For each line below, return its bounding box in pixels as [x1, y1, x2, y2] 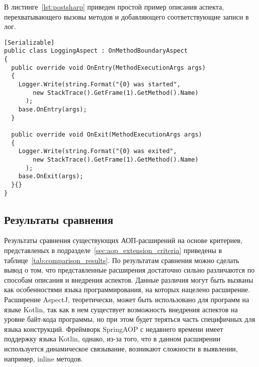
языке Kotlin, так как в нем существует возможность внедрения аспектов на [4, 304, 238, 314]
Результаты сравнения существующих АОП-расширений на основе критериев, [4, 235, 242, 246]
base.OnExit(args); [18, 173, 83, 180]
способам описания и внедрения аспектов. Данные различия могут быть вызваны [4, 274, 253, 285]
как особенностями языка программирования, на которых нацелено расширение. [4, 284, 250, 295]
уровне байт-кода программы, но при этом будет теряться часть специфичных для [4, 314, 255, 324]
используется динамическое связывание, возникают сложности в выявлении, [4, 343, 238, 353]
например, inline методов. [4, 353, 83, 363]
